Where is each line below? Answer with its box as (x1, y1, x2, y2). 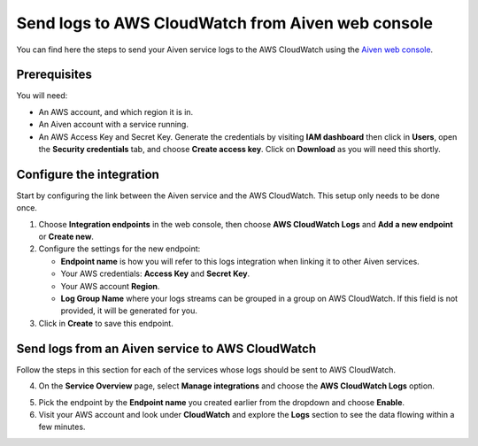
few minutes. (38, 421, 86, 433)
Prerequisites (16, 67, 92, 82)
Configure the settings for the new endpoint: (38, 243, 201, 254)
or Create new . (38, 231, 95, 242)
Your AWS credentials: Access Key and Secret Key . (60, 268, 251, 279)
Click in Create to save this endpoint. (38, 318, 174, 328)
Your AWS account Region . (60, 281, 160, 291)
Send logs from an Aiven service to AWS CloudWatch (16, 341, 317, 356)
